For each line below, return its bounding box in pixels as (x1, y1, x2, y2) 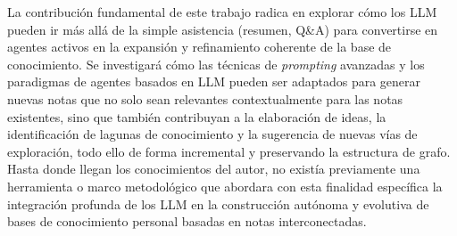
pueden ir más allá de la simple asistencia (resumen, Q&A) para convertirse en (7, 20, 438, 38)
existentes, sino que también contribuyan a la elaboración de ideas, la (7, 107, 386, 126)
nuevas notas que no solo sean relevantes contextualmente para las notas (7, 89, 403, 108)
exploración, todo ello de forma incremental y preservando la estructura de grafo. (7, 142, 451, 160)
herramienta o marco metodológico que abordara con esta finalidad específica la (7, 176, 443, 195)
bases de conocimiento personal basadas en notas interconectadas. (7, 212, 367, 231)
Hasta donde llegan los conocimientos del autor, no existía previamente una (7, 159, 420, 178)
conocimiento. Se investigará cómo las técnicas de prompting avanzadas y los (7, 54, 425, 73)
